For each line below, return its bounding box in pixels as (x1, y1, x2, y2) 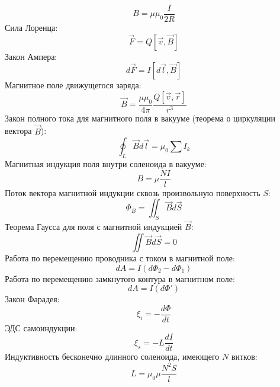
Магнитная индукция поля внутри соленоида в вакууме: (5, 158, 207, 170)
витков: (231, 350, 258, 363)
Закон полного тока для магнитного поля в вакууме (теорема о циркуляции (5, 111, 275, 124)
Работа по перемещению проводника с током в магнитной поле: (5, 251, 235, 264)
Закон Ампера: (5, 50, 57, 62)
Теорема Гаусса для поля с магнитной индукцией (5, 220, 182, 233)
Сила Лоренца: (5, 21, 58, 34)
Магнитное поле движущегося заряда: (5, 79, 141, 91)
